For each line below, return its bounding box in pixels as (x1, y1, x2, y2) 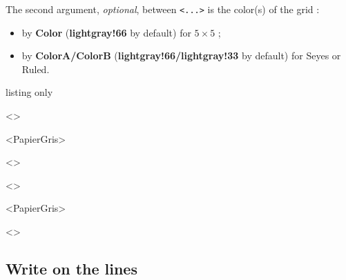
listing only (6, 85, 53, 99)
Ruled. (21, 61, 50, 76)
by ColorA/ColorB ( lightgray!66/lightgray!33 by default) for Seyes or (21, 48, 341, 63)
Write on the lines (6, 257, 137, 279)
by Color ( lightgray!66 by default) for (21, 25, 191, 39)
